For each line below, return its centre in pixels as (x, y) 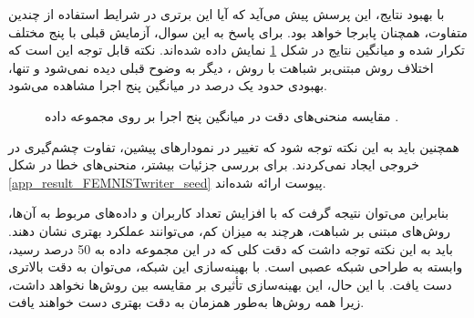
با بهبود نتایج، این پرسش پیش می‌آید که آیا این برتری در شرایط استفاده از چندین (227, 14)
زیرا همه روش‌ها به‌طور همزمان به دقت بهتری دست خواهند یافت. (186, 302)
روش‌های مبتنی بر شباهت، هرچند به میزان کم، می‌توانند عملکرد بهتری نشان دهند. (230, 230)
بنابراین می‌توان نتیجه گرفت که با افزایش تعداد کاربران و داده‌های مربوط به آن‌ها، (229, 213)
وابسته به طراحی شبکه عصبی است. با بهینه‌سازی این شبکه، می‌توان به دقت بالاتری (236, 267)
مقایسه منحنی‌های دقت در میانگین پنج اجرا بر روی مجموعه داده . (222, 115)
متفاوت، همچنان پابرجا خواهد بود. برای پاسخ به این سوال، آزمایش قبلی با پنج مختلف (238, 31)
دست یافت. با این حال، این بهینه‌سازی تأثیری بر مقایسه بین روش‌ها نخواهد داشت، (230, 284)
